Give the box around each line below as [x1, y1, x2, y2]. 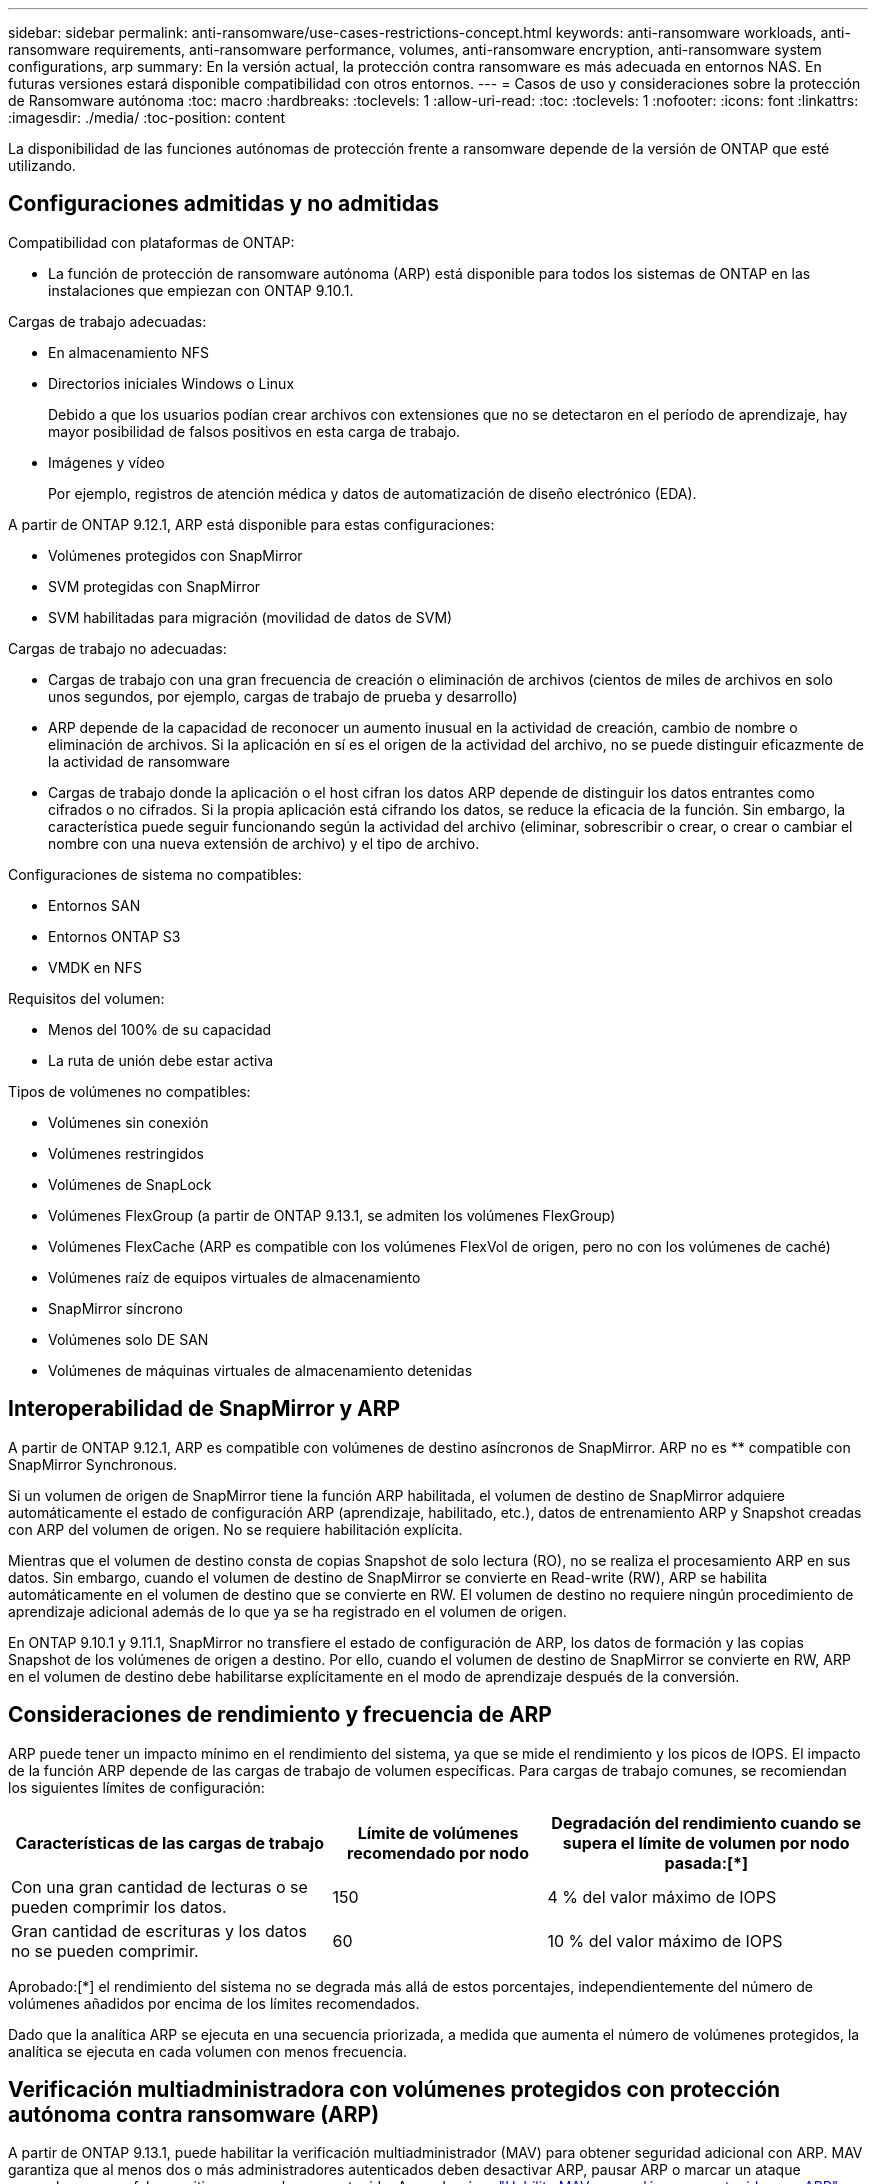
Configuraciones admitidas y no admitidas [8, 191, 439, 217]
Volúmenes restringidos [48, 1144, 204, 1162]
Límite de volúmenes [357, 1822, 519, 1843]
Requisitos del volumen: [8, 989, 165, 1007]
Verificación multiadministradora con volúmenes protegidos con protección [8, 2076, 781, 2102]
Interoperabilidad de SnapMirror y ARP [8, 1396, 401, 1422]
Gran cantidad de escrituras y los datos [11, 1920, 307, 1941]
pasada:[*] [664, 1852, 748, 1873]
